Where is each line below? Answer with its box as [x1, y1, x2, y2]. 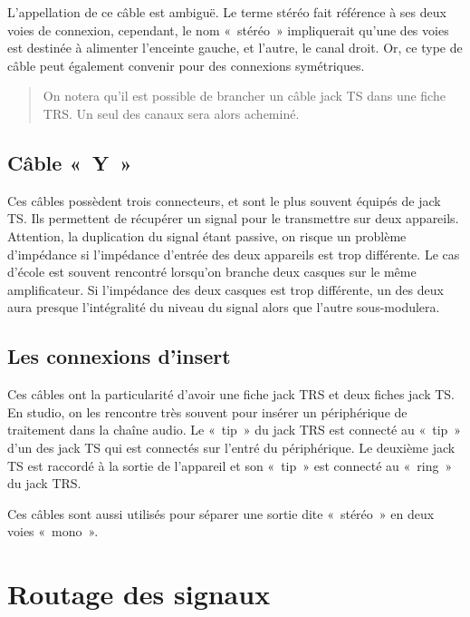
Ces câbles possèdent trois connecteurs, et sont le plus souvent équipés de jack [7, 191, 441, 210]
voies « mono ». [7, 522, 99, 541]
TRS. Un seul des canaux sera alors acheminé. [43, 103, 300, 122]
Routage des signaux [7, 575, 271, 612]
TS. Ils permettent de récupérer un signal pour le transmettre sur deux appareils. [7, 209, 459, 228]
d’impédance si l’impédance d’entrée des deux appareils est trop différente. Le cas [7, 244, 460, 263]
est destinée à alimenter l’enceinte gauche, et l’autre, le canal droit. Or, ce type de [7, 38, 463, 57]
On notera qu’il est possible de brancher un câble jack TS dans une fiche [43, 86, 446, 105]
